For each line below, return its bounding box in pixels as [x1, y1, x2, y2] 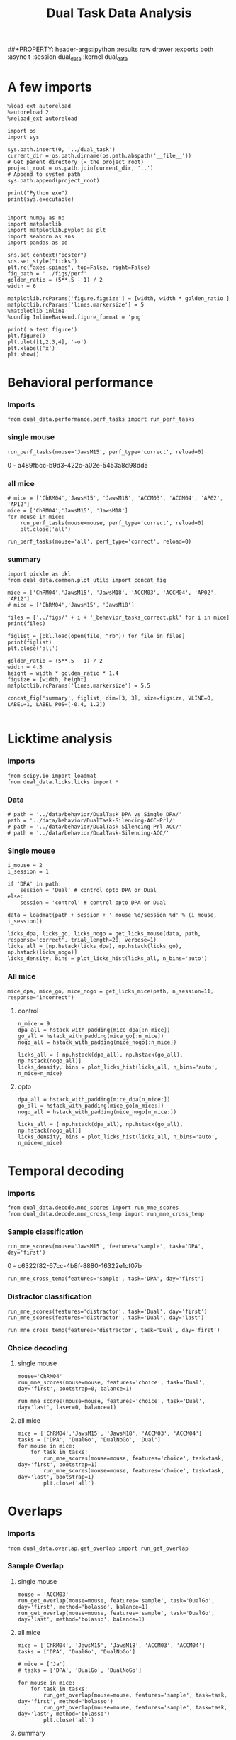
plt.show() [7, 351, 40, 358]
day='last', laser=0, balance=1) [17, 1404, 117, 1411]
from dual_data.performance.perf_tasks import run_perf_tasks [7, 416, 195, 423]
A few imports [7, 79, 92, 95]
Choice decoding [7, 1343, 67, 1353]
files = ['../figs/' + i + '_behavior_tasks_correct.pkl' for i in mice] [7, 614, 230, 622]
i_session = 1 [7, 868, 50, 876]
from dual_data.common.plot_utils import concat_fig [7, 577, 167, 584]
